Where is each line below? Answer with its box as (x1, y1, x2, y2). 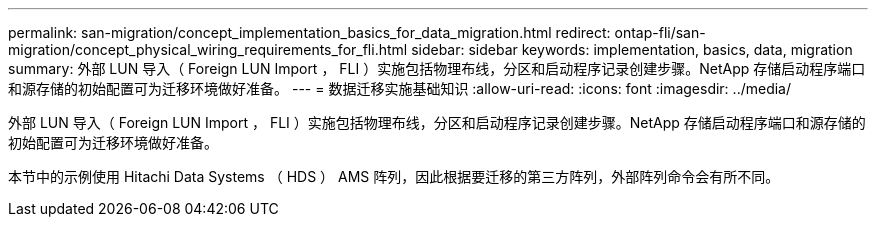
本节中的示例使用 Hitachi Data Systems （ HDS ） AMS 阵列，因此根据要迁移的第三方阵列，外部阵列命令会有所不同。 (8, 168, 780, 185)
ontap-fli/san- (614, 24, 706, 41)
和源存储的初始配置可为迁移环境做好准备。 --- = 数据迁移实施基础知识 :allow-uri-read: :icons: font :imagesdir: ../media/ (8, 80, 792, 97)
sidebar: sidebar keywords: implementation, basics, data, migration (411, 41, 853, 58)
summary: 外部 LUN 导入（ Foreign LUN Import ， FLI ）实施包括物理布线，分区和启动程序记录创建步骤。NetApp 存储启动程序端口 (8, 60, 866, 77)
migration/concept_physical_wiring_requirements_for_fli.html (8, 41, 408, 58)
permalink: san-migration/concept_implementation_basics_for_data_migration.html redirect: (8, 24, 611, 41)
